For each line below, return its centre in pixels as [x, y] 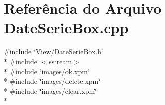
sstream [60, 61]
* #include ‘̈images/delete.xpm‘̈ [52, 81]
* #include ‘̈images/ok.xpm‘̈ [47, 71]
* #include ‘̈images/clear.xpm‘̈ [51, 90]
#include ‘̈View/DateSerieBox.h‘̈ [54, 52]
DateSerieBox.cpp [66, 28]
